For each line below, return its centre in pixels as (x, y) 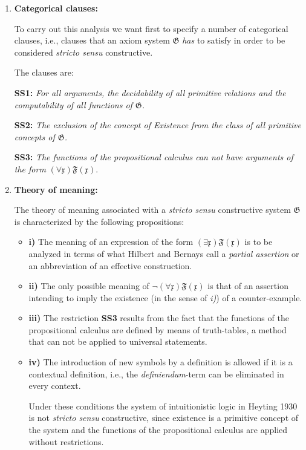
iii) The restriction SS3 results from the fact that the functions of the (159, 318)
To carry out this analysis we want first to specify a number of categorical (151, 28)
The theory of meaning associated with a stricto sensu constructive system (152, 210)
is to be (259, 242)
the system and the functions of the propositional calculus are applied (158, 430)
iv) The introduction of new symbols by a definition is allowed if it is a (161, 362)
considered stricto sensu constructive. (83, 52)
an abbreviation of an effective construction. (110, 265)
